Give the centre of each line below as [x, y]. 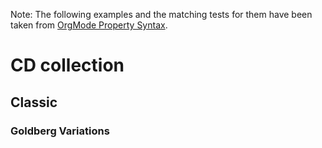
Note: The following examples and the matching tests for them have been [161, 14]
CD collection [67, 65]
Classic [34, 102]
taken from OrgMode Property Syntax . [89, 25]
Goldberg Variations [60, 131]
